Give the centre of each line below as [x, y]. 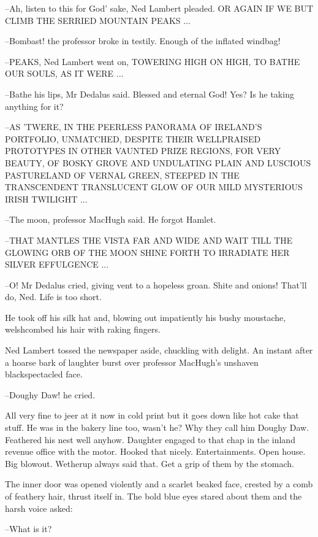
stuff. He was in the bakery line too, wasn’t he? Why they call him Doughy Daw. [157, 427]
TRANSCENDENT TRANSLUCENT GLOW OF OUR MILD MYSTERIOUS [154, 187]
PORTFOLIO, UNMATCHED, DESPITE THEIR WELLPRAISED [133, 138]
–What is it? [28, 529]
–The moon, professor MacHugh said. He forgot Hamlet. [111, 219]
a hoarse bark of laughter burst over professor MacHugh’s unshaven [132, 362]
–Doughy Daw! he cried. [50, 394]
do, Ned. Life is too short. [53, 297]
